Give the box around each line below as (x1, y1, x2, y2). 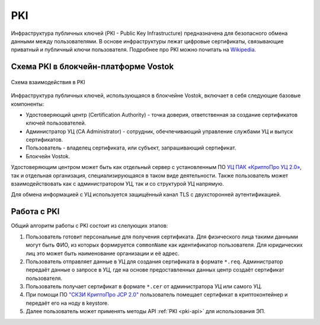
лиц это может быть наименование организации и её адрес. (25, 250, 180, 257)
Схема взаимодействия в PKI (11, 78, 85, 85)
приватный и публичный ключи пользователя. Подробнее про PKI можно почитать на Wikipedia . (11, 46, 257, 53)
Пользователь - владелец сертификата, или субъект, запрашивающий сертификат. (25, 144, 236, 151)
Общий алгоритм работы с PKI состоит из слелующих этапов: (11, 222, 168, 230)
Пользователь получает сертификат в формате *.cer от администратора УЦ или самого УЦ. (25, 283, 263, 290)
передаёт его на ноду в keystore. (25, 299, 109, 307)
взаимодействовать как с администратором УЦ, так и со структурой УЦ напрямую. (11, 180, 225, 187)
